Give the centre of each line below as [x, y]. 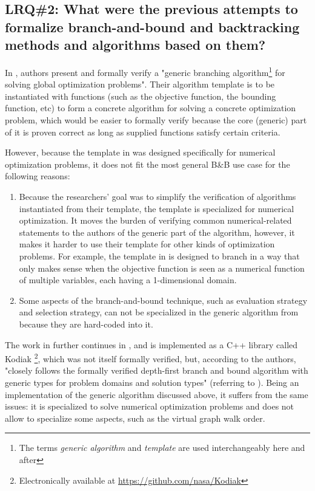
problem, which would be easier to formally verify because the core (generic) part [156, 120]
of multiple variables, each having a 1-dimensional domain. [128, 280]
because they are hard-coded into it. [86, 324]
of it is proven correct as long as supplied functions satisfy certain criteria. [143, 132]
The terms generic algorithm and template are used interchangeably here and [162, 448]
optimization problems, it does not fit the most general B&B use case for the [148, 164]
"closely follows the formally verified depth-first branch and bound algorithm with [157, 370]
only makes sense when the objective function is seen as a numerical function [162, 268]
